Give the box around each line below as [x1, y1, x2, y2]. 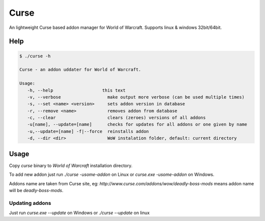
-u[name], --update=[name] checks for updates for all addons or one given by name [27, 122, 247, 127]
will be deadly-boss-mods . [9, 187, 64, 193]
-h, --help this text [27, 87, 126, 93]
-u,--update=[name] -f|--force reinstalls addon [27, 128, 149, 134]
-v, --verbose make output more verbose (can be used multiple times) [27, 94, 245, 100]
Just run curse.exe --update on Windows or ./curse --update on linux [9, 210, 150, 216]
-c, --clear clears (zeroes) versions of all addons [27, 115, 206, 121]
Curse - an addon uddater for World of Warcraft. [19, 67, 141, 73]
